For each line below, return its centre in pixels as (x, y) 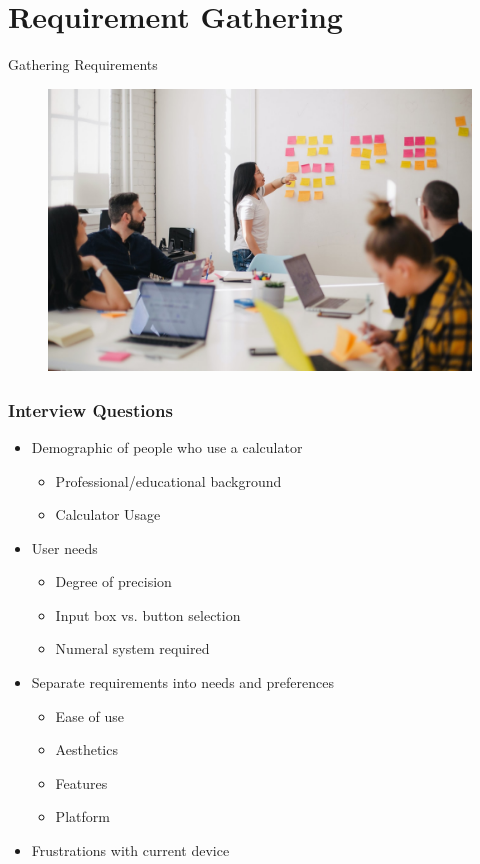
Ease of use (89, 715)
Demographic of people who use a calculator (167, 446)
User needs (64, 547)
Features (81, 782)
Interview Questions (90, 409)
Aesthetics (86, 749)
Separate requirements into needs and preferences (182, 682)
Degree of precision (113, 581)
